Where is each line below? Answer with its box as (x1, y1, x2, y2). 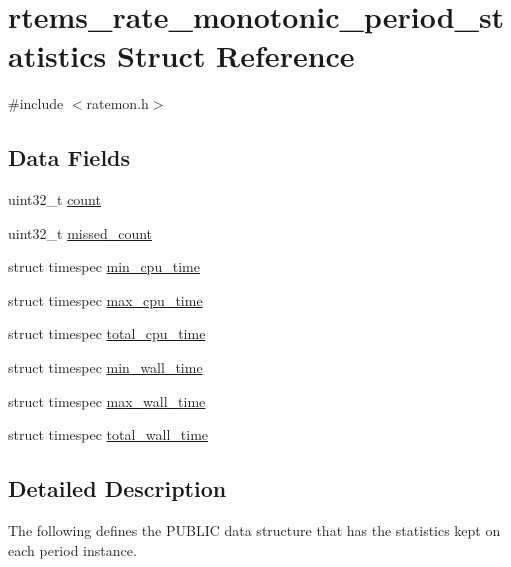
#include (8, 93, 64, 114)
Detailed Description (8, 473, 227, 504)
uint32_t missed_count (8, 222, 153, 243)
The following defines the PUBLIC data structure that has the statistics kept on (8, 520, 501, 541)
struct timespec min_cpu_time (8, 256, 200, 277)
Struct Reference (117, 35, 355, 76)
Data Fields (8, 142, 131, 173)
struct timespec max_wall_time (8, 390, 206, 411)
